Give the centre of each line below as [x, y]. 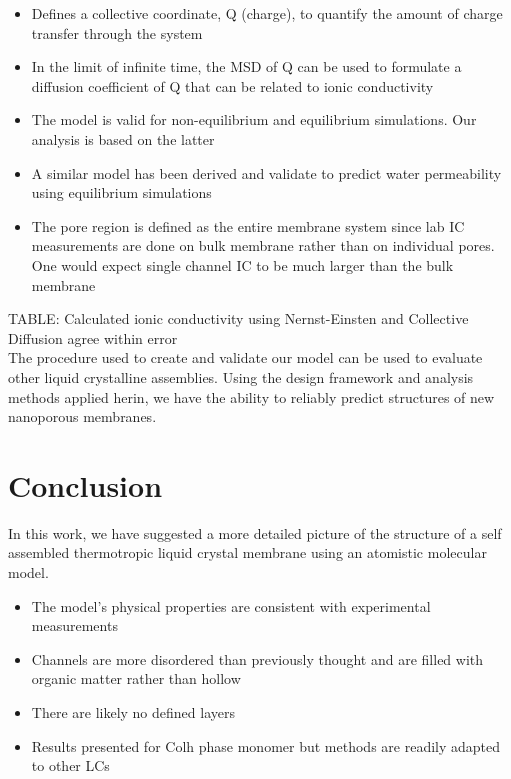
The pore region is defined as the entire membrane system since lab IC [248, 225]
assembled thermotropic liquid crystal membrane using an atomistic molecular [247, 552]
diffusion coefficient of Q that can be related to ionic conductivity [232, 85]
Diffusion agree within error [93, 337]
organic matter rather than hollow [136, 678]
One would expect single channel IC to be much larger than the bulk [242, 264]
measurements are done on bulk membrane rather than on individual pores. [263, 245]
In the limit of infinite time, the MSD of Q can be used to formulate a [246, 66]
